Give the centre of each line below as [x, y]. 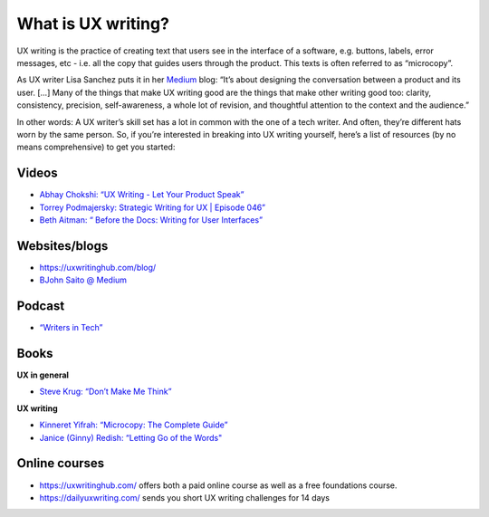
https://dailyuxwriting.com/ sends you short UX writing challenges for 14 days [185, 497]
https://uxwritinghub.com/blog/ [98, 267]
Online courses [61, 463]
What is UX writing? [93, 24]
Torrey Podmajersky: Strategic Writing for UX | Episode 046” [153, 207]
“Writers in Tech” [71, 328]
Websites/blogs [62, 246]
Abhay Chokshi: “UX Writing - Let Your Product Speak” [142, 195]
